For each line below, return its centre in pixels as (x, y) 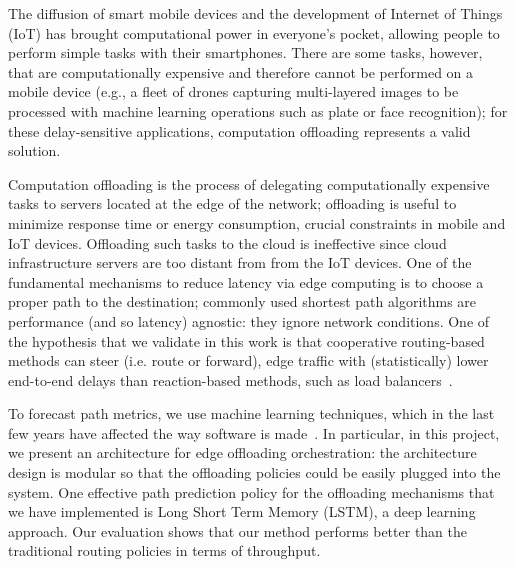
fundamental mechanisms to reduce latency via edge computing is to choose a (246, 281)
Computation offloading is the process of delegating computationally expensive (249, 183)
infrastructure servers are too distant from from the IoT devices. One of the (240, 262)
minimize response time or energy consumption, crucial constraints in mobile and (257, 222)
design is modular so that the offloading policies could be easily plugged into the (254, 472)
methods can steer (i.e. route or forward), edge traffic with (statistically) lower (248, 360)
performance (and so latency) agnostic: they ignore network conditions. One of (249, 320)
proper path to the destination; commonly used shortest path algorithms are (242, 301)
